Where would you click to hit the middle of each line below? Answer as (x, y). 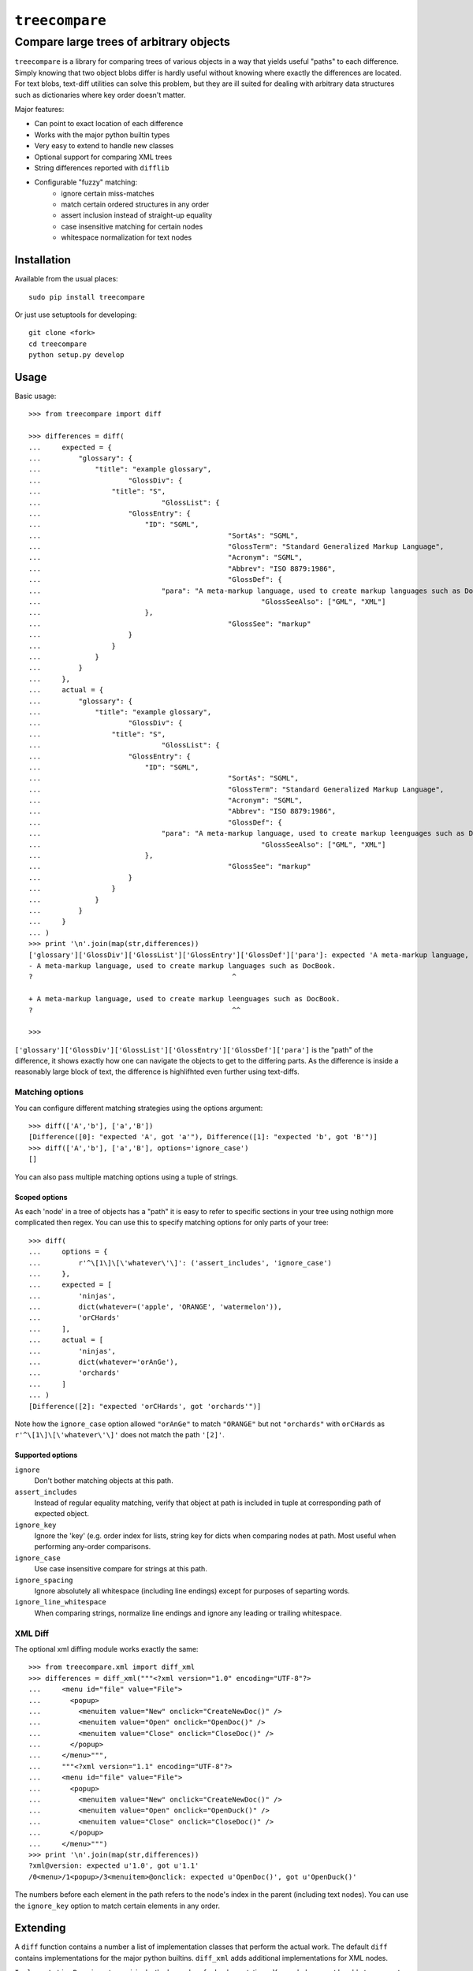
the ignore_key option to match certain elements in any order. (117, 1906)
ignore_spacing (44, 1580)
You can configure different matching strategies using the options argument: (139, 1108)
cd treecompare (58, 344)
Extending (40, 1928)
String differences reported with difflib (102, 168)
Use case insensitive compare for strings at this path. (121, 1569)
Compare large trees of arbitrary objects (122, 42)
